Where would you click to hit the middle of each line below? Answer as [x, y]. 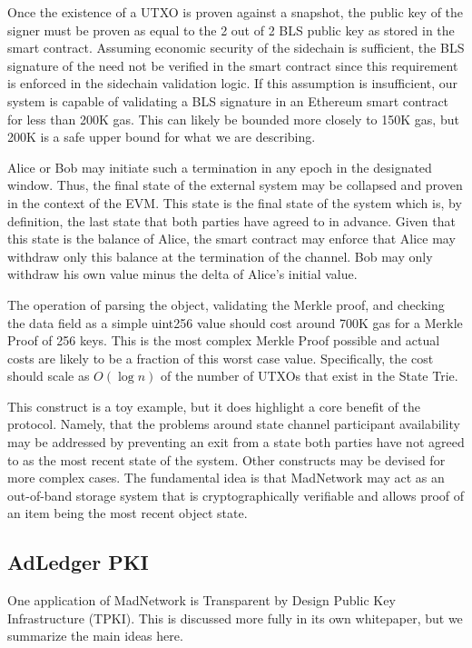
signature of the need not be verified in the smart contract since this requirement [233, 65]
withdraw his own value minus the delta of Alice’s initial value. [182, 274]
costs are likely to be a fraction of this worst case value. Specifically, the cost [221, 358]
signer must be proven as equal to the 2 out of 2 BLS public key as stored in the [231, 30]
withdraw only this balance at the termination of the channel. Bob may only [220, 256]
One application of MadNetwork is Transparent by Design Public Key [202, 600]
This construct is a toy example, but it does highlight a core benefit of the [214, 406]
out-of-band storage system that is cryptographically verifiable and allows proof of [236, 495]
